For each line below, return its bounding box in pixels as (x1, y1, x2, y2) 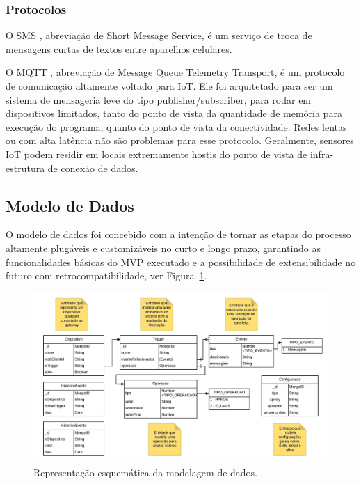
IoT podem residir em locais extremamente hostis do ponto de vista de (6, 146, 307, 161)
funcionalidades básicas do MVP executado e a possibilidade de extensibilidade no (6, 254, 356, 269)
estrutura (6, 160, 45, 175)
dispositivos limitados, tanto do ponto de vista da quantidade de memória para (6, 106, 342, 120)
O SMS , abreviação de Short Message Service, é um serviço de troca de (6, 28, 312, 42)
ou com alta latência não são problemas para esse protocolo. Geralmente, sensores (6, 133, 354, 148)
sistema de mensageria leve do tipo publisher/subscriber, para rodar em (6, 92, 312, 107)
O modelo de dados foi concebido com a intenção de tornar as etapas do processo (6, 227, 351, 242)
